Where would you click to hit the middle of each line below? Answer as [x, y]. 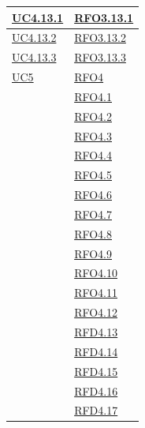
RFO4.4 [93, 155]
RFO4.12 [96, 312]
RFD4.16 [96, 390]
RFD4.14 [96, 351]
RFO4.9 [93, 253]
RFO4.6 [93, 195]
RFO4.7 [93, 214]
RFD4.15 [96, 371]
